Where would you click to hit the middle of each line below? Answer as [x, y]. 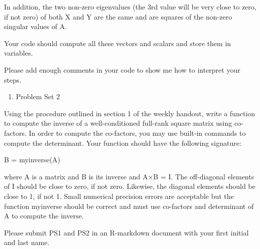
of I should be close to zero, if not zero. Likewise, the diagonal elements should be [130, 186]
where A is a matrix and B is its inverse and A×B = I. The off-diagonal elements [129, 176]
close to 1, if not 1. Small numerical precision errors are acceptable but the [119, 196]
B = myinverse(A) [32, 160]
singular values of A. [36, 26]
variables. [19, 53]
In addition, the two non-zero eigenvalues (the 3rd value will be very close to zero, [130, 7]
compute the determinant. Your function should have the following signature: [123, 143]
